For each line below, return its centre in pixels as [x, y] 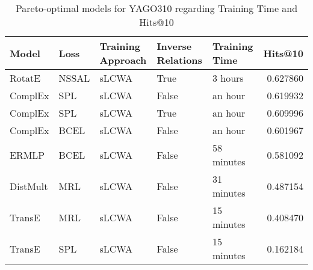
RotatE [25, 78]
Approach [123, 60]
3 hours [228, 78]
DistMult [29, 186]
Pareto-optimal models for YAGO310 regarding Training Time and [156, 8]
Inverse [174, 46]
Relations [179, 60]
